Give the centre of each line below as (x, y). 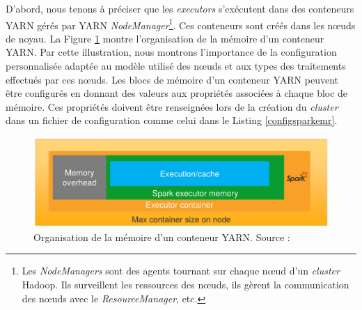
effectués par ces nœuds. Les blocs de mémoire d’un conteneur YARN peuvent (172, 79)
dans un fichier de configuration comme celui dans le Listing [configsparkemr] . (172, 120)
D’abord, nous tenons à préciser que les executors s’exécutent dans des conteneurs (180, 8)
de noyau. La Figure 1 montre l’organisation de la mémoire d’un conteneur (165, 38)
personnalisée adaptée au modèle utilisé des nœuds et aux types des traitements (176, 66)
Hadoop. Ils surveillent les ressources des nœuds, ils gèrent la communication (186, 284)
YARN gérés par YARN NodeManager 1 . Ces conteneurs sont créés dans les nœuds (181, 24)
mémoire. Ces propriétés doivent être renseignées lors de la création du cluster (172, 106)
